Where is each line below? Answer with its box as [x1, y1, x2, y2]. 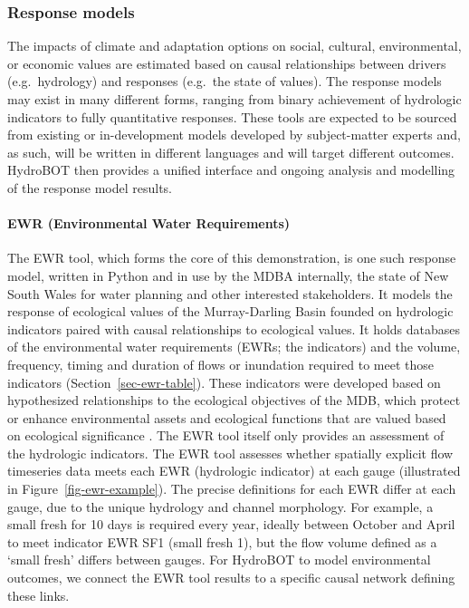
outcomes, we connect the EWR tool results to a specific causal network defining [7, 568, 455, 587]
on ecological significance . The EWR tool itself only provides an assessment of [7, 426, 445, 445]
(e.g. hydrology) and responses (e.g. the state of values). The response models [7, 72, 442, 91]
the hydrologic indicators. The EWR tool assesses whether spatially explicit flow [7, 443, 454, 462]
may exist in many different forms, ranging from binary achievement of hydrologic [7, 90, 462, 108]
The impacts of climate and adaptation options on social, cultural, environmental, [7, 36, 462, 55]
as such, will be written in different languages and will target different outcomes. [7, 142, 455, 161]
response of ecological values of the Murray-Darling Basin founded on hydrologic [7, 302, 454, 321]
